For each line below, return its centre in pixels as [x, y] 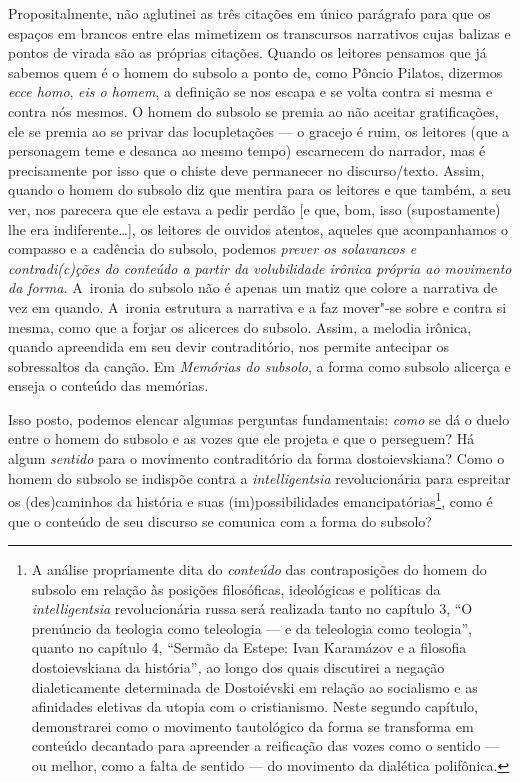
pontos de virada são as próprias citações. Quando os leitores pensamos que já [247, 52]
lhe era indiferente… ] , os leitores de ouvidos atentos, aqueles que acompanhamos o [258, 228]
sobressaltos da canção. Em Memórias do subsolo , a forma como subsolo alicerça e [259, 365]
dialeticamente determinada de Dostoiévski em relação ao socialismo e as [254, 686]
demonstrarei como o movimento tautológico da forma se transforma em [252, 725]
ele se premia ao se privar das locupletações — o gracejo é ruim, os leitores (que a [259, 130]
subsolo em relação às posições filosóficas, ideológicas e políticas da [236, 588]
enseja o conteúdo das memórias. [108, 385]
